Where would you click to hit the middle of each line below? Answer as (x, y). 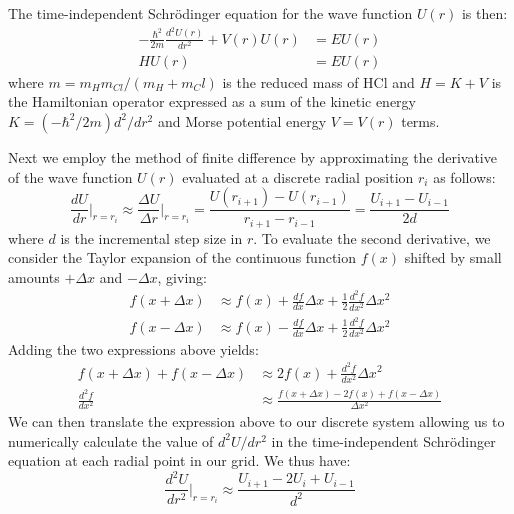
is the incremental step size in (151, 237)
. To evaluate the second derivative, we (372, 237)
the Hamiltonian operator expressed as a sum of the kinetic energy (212, 101)
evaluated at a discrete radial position (298, 176)
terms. (420, 120)
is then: (484, 13)
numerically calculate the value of (111, 440)
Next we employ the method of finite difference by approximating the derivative (252, 156)
